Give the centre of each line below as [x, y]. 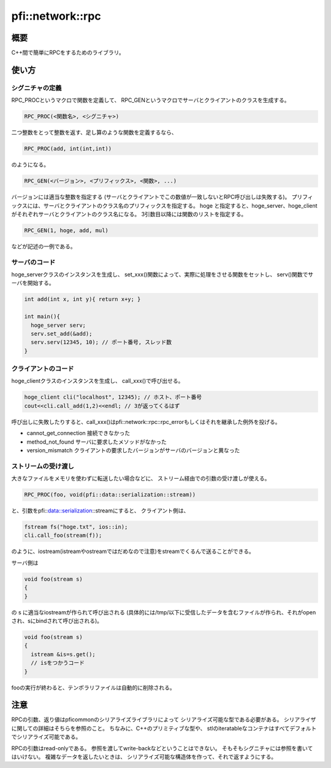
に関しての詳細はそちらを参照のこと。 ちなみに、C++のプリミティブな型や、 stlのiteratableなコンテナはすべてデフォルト [164, 728]
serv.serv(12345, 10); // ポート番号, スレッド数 [101, 342]
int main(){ [42, 317]
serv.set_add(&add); [62, 334]
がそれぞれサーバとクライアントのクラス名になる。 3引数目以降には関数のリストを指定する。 [129, 214]
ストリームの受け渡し [43, 466]
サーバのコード [33, 262]
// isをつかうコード [58, 663]
